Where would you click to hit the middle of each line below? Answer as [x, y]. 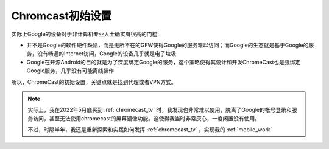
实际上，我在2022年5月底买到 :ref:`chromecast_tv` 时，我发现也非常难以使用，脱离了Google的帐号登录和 [160, 110]
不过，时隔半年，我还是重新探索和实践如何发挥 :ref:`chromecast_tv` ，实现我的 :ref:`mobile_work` [150, 130]
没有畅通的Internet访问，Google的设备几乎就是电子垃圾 [107, 54]
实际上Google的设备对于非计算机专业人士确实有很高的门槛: [85, 34]
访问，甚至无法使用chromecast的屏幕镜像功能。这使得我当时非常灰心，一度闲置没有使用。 [147, 118]
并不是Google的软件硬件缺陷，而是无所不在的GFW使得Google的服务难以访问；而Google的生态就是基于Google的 [168, 45]
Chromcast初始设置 [62, 16]
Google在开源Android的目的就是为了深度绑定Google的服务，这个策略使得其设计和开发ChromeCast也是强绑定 [164, 62]
